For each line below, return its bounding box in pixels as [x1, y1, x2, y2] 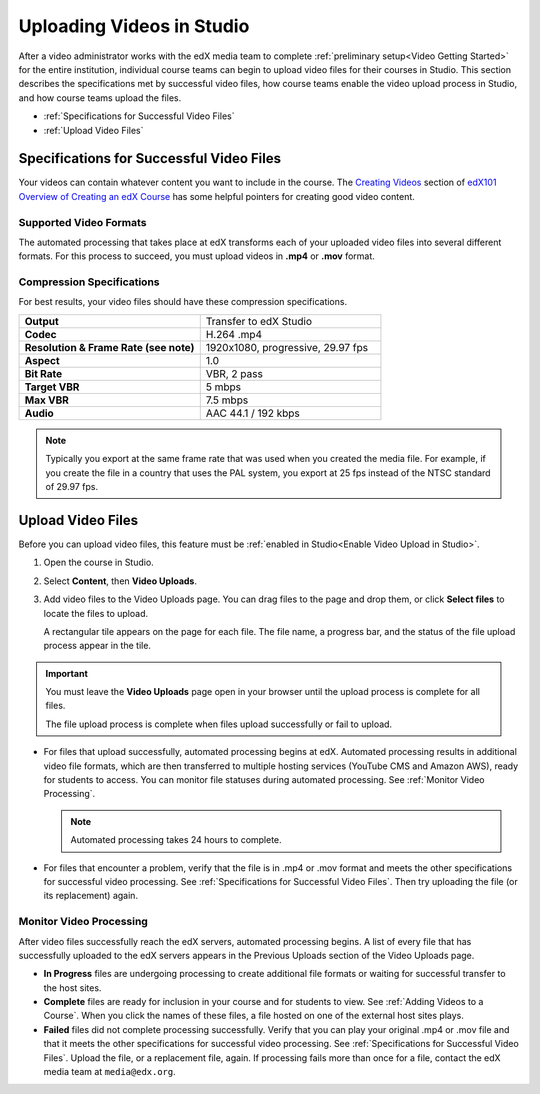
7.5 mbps [205, 393, 249, 407]
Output [24, 314, 59, 328]
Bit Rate [24, 366, 63, 380]
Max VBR [24, 393, 70, 407]
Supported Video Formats [18, 215, 147, 229]
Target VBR [24, 380, 80, 394]
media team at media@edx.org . [43, 1066, 176, 1078]
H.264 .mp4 [205, 327, 263, 341]
